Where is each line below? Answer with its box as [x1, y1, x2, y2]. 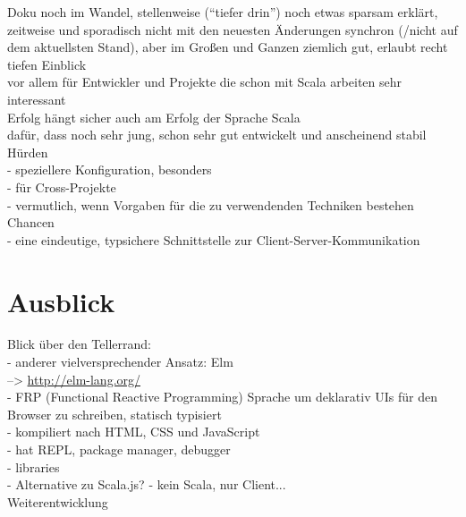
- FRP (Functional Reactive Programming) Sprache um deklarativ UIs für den [7, 387, 437, 406]
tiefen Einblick [7, 55, 87, 73]
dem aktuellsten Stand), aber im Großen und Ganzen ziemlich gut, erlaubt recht [7, 38, 448, 56]
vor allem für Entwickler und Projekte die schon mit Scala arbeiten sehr [7, 72, 402, 91]
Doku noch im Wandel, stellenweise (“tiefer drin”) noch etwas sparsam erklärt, [7, 3, 438, 21]
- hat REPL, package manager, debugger [7, 440, 231, 458]
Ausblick [7, 283, 115, 319]
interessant [7, 89, 66, 108]
